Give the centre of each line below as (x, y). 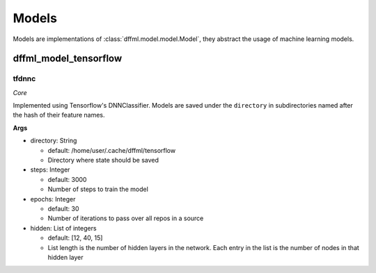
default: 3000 (67, 179)
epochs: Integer (53, 199)
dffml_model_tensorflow (68, 59)
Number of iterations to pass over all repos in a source (126, 218)
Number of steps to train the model (98, 189)
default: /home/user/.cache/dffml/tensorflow (112, 150)
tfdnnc (24, 78)
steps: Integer (50, 169)
